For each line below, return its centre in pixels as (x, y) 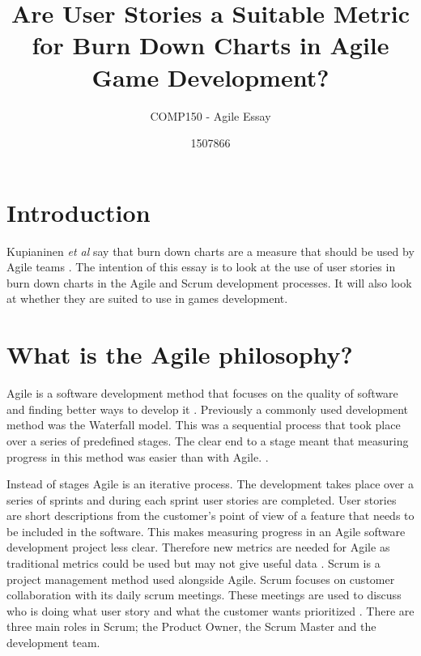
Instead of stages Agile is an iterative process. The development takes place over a (210, 484)
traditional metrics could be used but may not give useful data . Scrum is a (193, 563)
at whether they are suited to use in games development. (147, 298)
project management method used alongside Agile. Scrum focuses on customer (201, 579)
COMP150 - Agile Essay (210, 115)
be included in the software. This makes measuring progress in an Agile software (206, 531)
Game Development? (210, 77)
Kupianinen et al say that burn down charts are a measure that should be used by (210, 251)
